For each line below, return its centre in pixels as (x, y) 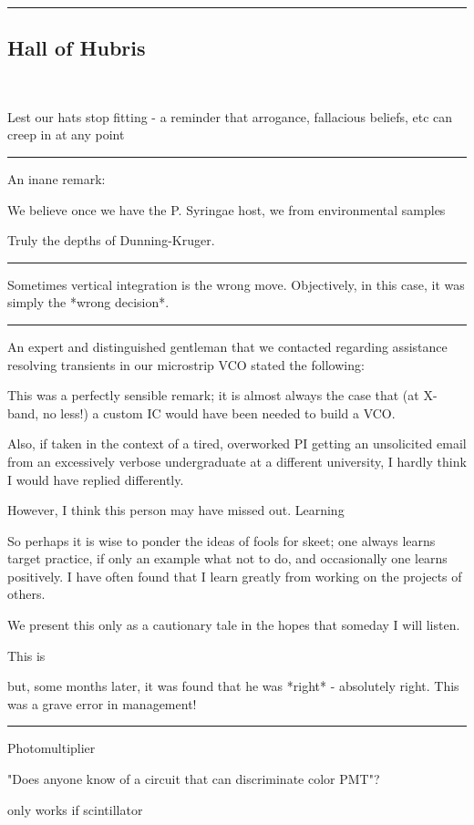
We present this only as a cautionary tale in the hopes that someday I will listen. (234, 625)
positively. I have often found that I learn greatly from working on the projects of (235, 576)
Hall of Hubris (77, 48)
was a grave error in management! (102, 703)
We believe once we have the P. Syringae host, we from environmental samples (227, 209)
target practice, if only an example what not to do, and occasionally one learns (227, 558)
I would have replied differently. (96, 479)
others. (26, 594)
